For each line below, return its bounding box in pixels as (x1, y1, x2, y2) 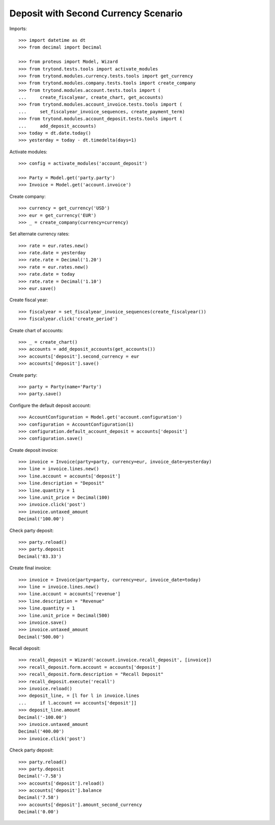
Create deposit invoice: (9, 447, 58, 453)
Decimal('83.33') (18, 553, 62, 559)
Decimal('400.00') (18, 729, 65, 735)
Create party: (9, 372, 38, 378)
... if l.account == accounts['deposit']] (18, 700, 137, 706)
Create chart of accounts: (9, 327, 64, 333)
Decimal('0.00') (18, 809, 59, 815)
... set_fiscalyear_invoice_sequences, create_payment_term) (18, 109, 185, 114)
